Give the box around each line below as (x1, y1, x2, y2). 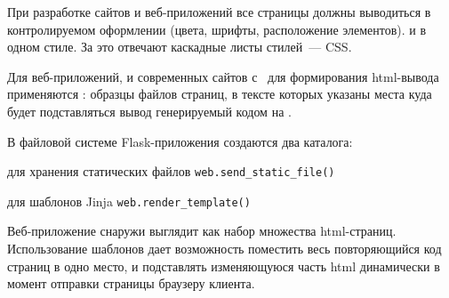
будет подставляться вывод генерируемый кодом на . (7, 101, 292, 120)
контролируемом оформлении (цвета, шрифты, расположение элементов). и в (7, 20, 427, 38)
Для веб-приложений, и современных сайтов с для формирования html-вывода (7, 67, 439, 85)
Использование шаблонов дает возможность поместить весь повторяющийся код (7, 239, 442, 258)
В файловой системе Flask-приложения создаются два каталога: (7, 132, 353, 150)
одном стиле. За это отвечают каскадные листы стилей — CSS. (7, 37, 352, 56)
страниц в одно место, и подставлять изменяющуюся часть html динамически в (7, 256, 440, 275)
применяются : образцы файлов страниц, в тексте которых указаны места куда (7, 85, 432, 103)
